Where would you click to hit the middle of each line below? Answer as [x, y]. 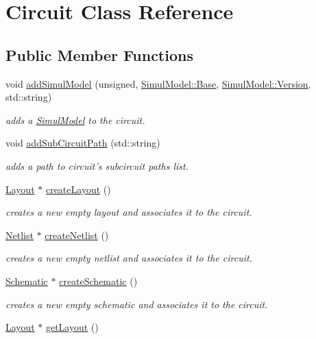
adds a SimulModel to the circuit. [75, 120]
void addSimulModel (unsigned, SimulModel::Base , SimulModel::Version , [158, 83]
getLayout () [72, 327]
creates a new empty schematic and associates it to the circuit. [137, 304]
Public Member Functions [99, 54]
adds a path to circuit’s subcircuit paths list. [97, 165]
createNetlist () [77, 235]
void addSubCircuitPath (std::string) [83, 143]
